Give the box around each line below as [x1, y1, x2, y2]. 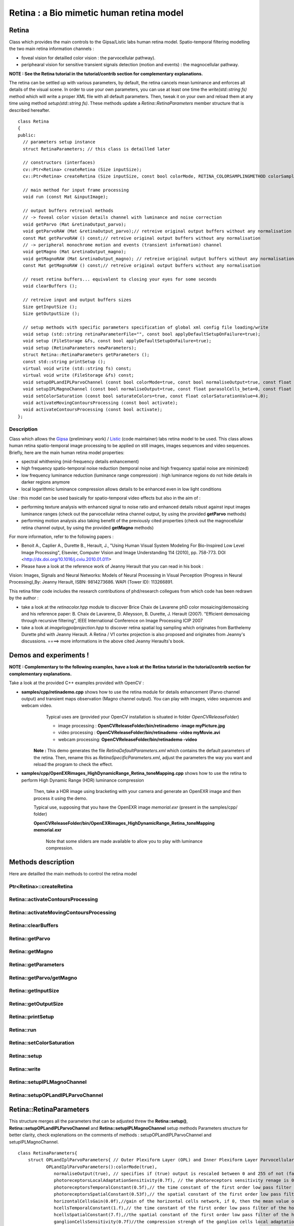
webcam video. [21, 703, 52, 709]
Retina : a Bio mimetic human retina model [9, 7, 184, 18]
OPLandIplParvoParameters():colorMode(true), [46, 1164, 158, 1170]
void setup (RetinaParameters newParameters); [23, 345, 137, 351]
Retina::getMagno [9, 948, 53, 955]
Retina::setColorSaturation [9, 1040, 74, 1047]
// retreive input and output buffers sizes [23, 297, 132, 303]
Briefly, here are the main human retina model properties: [9, 449, 124, 456]
